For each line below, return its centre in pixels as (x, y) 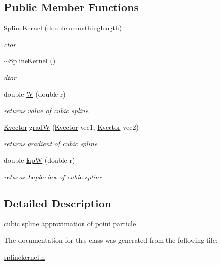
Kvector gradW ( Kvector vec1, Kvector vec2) (71, 127)
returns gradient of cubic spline (51, 143)
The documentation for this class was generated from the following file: (111, 240)
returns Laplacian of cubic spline (53, 176)
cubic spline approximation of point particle (70, 223)
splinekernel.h (25, 256)
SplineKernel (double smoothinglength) (63, 28)
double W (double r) (35, 94)
